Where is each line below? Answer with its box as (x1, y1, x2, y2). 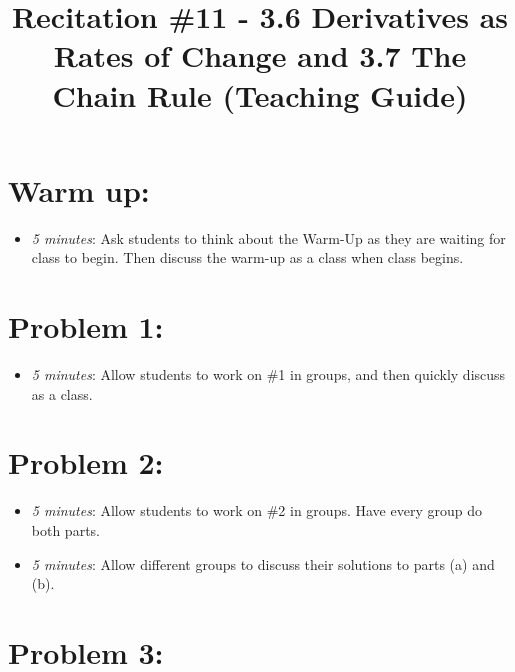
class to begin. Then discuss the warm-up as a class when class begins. (31, 247, 464, 268)
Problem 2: (8, 442, 164, 483)
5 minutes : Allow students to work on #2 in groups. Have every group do (31, 500, 482, 521)
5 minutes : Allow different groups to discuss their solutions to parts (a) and (31, 553, 495, 574)
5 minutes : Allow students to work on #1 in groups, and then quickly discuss (31, 364, 506, 384)
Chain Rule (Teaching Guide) (52, 74, 468, 115)
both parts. (31, 519, 100, 540)
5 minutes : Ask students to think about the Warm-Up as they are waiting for (31, 227, 506, 248)
